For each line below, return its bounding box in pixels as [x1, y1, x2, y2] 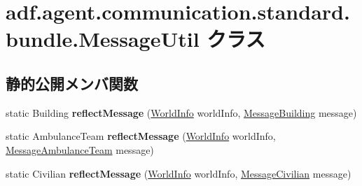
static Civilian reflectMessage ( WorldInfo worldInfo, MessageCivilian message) [6, 166, 351, 180]
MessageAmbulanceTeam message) [6, 142, 154, 157]
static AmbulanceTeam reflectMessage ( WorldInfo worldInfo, [6, 129, 276, 143]
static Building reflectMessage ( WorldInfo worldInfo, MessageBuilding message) [6, 105, 357, 120]
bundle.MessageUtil [6, 24, 200, 53]
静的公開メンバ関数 [6, 72, 138, 94]
